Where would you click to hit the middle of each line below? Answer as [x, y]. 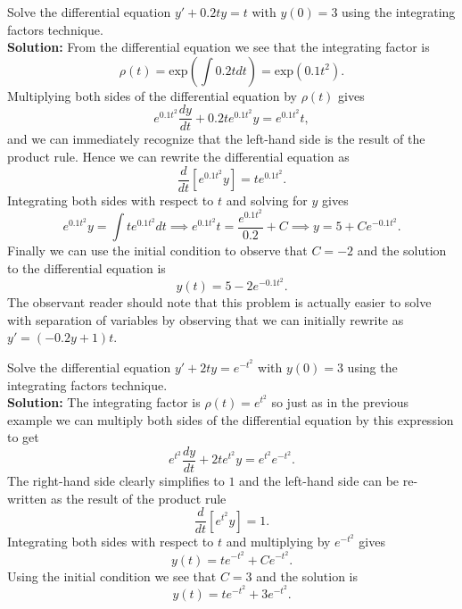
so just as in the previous [340, 402]
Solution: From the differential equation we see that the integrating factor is [219, 47]
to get [23, 437]
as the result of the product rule [139, 498]
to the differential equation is [87, 267]
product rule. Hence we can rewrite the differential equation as [178, 157]
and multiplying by [278, 542]
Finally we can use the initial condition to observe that [157, 250]
